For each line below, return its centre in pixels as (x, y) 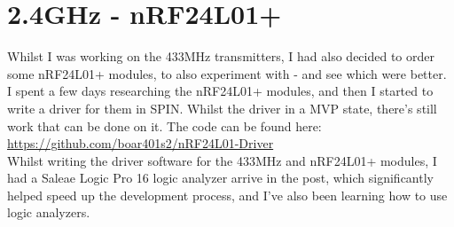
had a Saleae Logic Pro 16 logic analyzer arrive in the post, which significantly (220, 178)
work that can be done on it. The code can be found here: (164, 125)
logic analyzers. (49, 212)
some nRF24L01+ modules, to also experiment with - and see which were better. (227, 73)
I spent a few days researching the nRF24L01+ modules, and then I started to (220, 91)
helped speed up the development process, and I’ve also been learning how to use (227, 195)
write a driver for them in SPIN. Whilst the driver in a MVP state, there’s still (222, 108)
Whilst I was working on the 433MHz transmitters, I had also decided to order (221, 56)
